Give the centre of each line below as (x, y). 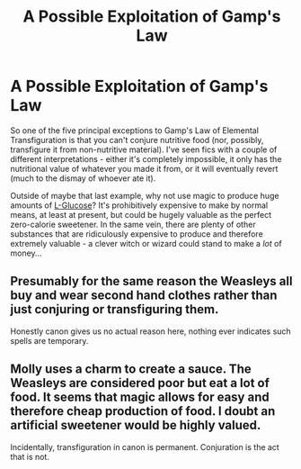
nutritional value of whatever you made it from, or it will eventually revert (144, 168)
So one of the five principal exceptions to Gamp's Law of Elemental (135, 130)
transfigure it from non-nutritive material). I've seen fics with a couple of (144, 149)
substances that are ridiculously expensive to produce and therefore (137, 234)
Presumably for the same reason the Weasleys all (151, 281)
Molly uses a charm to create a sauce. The (131, 370)
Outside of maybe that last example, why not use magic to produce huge (145, 195)
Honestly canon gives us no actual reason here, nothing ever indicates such (150, 331)
